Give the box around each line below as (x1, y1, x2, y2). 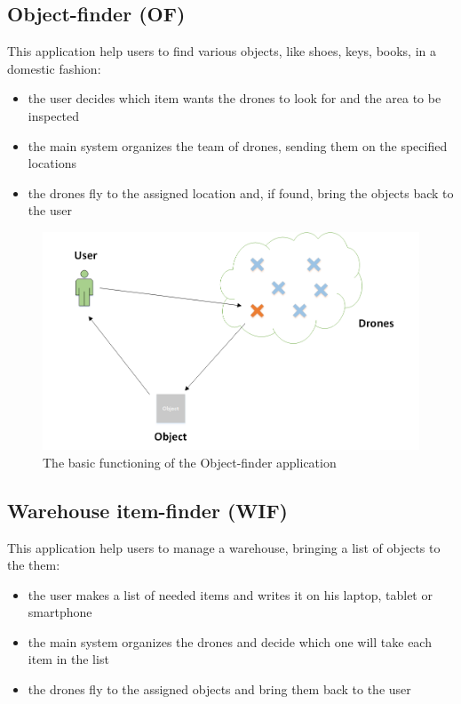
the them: (7, 556, 60, 574)
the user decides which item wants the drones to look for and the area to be (28, 89, 441, 108)
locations (28, 154, 76, 172)
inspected (28, 106, 80, 124)
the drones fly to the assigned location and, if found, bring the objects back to (28, 183, 454, 202)
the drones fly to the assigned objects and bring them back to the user (28, 680, 411, 699)
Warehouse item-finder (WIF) (7, 496, 289, 524)
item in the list (28, 650, 109, 668)
